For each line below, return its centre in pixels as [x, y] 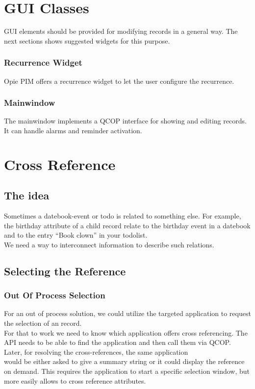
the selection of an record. [43, 323]
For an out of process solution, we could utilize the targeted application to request [127, 313]
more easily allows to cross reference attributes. [75, 380]
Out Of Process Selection [55, 295]
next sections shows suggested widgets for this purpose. [87, 40]
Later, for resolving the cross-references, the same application [96, 352]
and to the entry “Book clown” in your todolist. [76, 235]
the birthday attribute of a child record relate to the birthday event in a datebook [127, 225]
